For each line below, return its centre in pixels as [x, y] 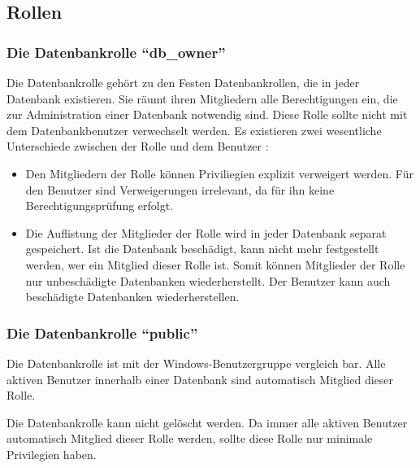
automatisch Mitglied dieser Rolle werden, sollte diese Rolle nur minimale [190, 438]
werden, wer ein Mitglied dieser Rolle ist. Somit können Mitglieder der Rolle [215, 264]
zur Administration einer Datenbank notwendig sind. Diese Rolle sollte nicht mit [207, 114]
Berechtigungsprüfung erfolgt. [100, 206]
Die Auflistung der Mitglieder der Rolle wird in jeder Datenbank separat [206, 232]
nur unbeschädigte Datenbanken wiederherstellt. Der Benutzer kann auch [208, 280]
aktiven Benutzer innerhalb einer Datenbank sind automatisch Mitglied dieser [200, 379]
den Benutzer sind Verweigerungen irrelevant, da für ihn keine [180, 189]
